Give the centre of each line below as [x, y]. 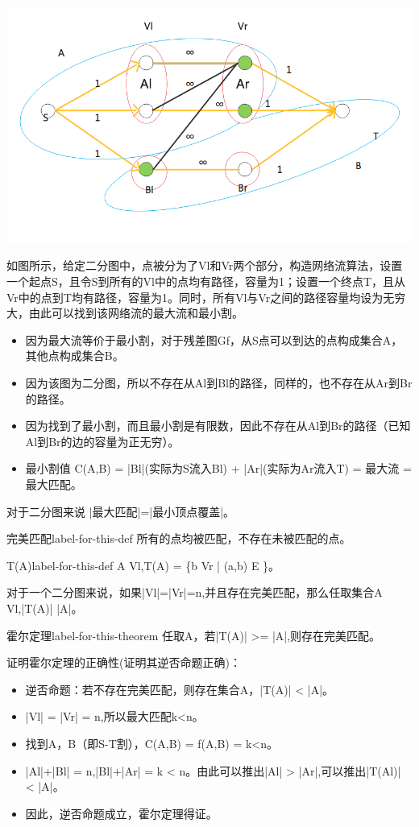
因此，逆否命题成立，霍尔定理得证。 [121, 813]
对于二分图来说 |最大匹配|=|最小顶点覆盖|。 [121, 511]
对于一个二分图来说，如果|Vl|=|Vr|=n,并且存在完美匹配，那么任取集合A [195, 592]
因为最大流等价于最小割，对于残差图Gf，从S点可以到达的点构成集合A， [214, 339]
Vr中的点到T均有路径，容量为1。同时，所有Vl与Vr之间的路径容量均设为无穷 [206, 297]
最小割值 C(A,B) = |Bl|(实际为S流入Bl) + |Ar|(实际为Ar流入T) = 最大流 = [218, 468]
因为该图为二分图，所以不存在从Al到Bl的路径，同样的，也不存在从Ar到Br [219, 383]
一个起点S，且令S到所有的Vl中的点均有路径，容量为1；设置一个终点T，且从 [206, 281]
